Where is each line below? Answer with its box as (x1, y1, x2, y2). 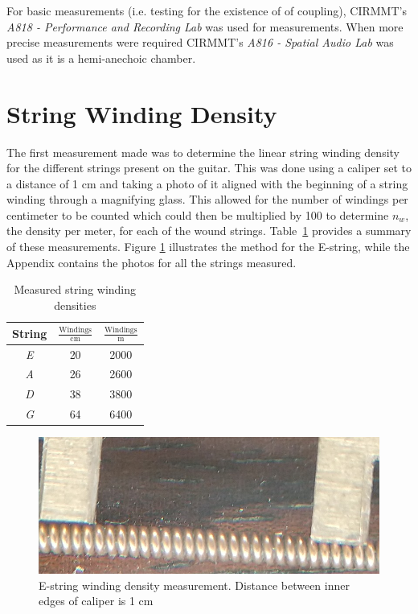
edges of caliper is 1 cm (39, 592, 154, 609)
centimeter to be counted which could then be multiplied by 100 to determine (6, 206, 389, 223)
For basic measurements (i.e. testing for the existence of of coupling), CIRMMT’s (6, 2, 407, 19)
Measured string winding (14, 281, 137, 298)
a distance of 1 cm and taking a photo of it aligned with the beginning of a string (6, 175, 408, 192)
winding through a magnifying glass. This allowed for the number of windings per (6, 191, 408, 208)
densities (54, 296, 96, 313)
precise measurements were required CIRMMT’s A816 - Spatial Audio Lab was (6, 34, 394, 51)
